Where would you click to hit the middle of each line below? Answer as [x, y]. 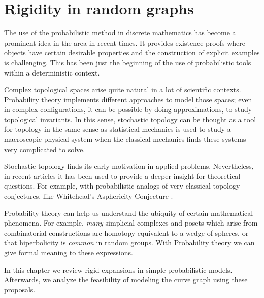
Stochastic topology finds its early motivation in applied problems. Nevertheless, [129, 166]
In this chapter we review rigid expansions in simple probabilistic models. [118, 269]
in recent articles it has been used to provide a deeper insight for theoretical [122, 176]
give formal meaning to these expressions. [69, 252]
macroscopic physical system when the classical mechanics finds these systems [125, 139]
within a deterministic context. [52, 72]
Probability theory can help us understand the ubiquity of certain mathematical [129, 213]
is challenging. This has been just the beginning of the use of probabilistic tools [128, 62]
